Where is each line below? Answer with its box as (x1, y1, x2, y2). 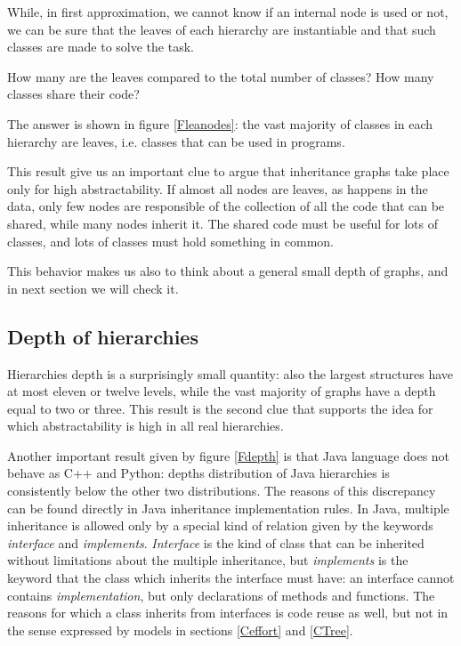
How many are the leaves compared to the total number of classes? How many (7, 67, 434, 85)
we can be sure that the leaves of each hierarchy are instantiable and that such (7, 20, 436, 38)
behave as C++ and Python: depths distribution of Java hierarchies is (7, 464, 390, 482)
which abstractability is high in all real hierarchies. (7, 416, 284, 435)
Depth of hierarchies (7, 322, 198, 350)
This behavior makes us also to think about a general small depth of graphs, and (7, 262, 449, 280)
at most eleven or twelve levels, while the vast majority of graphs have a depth (7, 382, 436, 400)
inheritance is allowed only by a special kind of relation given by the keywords (7, 516, 433, 535)
